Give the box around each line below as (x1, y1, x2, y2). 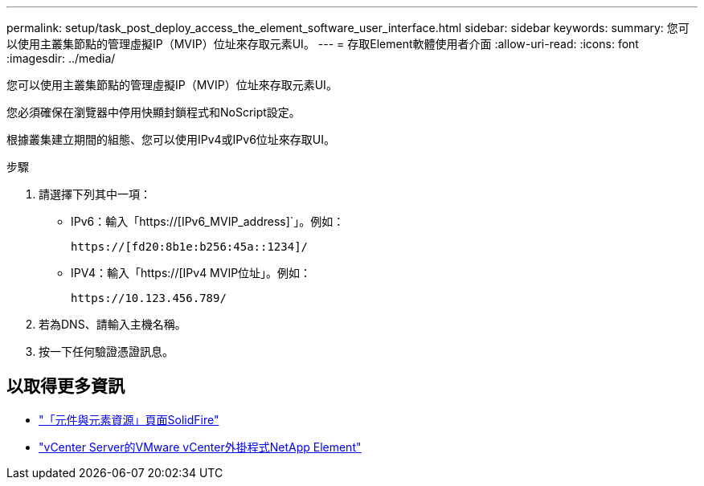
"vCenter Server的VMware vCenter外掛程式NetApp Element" (39, 439, 362, 454)
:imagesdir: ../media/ (6, 51, 116, 65)
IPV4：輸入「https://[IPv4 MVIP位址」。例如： (71, 266, 312, 280)
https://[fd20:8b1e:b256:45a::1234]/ (71, 240, 309, 253)
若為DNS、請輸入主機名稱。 (39, 317, 186, 331)
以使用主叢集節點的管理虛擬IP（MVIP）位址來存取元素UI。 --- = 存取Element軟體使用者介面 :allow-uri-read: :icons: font (6, 37, 639, 51)
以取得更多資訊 (6, 376, 125, 397)
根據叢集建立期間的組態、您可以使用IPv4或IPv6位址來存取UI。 (6, 133, 336, 146)
